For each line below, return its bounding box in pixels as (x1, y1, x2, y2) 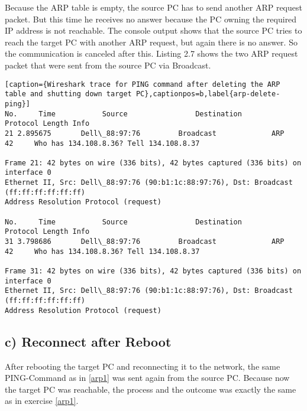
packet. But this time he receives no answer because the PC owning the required (5, 12, 297, 25)
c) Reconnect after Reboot (5, 332, 172, 350)
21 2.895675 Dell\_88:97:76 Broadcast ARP (5, 129, 285, 138)
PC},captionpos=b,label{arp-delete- (135, 90, 280, 99)
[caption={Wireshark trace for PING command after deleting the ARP (5, 80, 280, 89)
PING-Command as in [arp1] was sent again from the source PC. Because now (5, 371, 290, 384)
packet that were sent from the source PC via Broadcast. (5, 58, 211, 71)
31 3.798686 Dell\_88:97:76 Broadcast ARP (5, 237, 285, 246)
